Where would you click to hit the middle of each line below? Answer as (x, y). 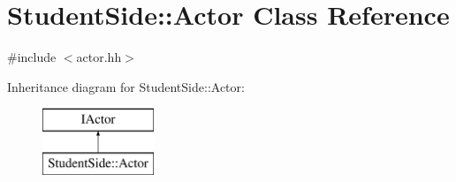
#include (32, 57)
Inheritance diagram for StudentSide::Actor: (126, 86)
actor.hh (99, 57)
